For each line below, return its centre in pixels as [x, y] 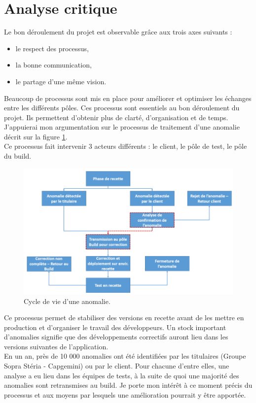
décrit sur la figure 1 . [36, 136]
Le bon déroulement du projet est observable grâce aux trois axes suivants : [118, 32]
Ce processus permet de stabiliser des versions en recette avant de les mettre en [124, 318]
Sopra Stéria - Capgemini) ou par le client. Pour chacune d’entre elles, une [117, 366]
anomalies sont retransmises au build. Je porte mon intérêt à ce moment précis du [128, 385]
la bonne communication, [54, 65]
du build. [18, 156]
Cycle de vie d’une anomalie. [67, 301]
